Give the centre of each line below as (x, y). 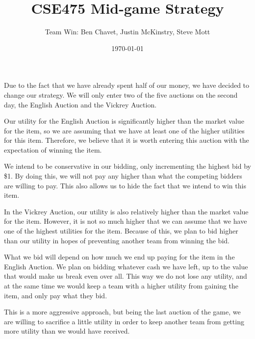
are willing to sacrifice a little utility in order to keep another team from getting (124, 321)
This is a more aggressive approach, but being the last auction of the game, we (122, 312)
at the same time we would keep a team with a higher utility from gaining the (121, 286)
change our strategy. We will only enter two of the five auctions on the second (121, 94)
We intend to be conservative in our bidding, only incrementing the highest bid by (127, 166)
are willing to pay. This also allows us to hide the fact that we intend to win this (125, 185)
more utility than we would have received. (67, 331)
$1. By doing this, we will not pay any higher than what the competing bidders (123, 176)
